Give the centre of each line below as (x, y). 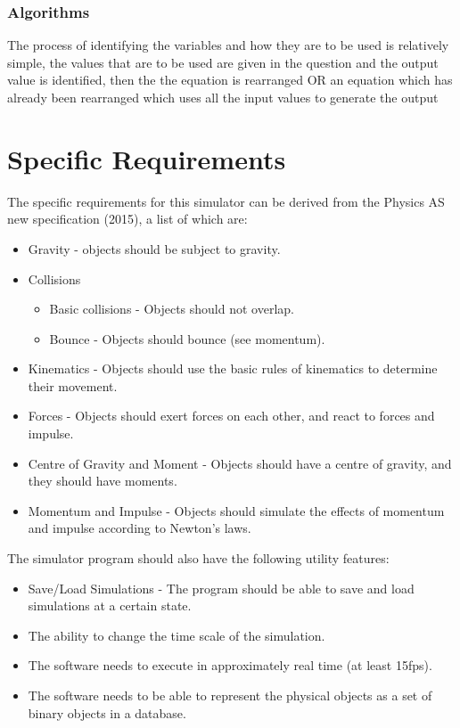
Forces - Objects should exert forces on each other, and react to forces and (231, 416)
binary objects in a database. (107, 712)
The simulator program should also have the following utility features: (198, 558)
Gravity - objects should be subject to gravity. (154, 248)
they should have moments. (103, 481)
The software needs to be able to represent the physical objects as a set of (230, 695)
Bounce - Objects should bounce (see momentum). (187, 338)
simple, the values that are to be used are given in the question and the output (223, 62)
